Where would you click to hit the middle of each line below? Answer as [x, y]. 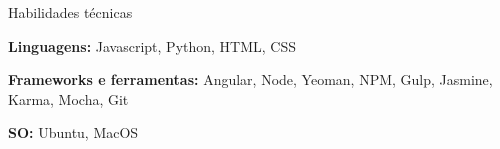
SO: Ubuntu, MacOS [73, 132]
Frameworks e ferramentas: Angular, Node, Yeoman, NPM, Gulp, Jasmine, [250, 79]
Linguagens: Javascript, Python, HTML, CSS [152, 45]
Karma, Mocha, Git [68, 98]
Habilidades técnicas [70, 12]
